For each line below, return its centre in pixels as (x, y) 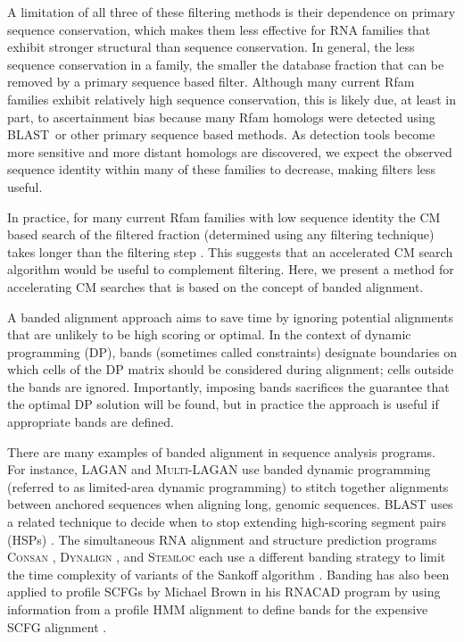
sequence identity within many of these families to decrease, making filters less (222, 169)
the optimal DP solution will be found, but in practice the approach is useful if (223, 404)
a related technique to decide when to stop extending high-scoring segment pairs (227, 522)
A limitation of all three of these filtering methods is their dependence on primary (232, 12)
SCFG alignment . (57, 626)
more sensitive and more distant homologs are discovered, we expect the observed (230, 151)
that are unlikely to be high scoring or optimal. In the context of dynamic (209, 334)
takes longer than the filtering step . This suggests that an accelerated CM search (230, 251)
